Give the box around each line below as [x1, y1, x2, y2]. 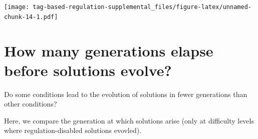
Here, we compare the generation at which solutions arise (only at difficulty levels [4, 115, 254, 125]
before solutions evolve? [4, 59, 172, 80]
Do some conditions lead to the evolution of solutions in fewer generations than [4, 88, 247, 99]
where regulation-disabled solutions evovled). [4, 125, 142, 135]
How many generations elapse [4, 40, 213, 60]
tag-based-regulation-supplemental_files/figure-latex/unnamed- [33, 3, 251, 10]
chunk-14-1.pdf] [4, 13, 58, 20]
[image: [4, 3, 30, 10]
